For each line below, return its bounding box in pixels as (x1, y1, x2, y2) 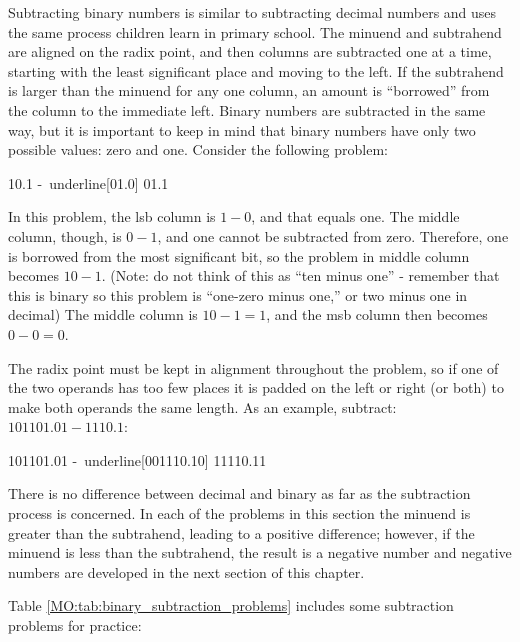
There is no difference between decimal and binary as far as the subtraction (8, 483, 471, 504)
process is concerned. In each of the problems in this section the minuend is (8, 503, 471, 524)
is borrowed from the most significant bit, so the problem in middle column (8, 245, 470, 266)
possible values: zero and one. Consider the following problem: (8, 139, 388, 160)
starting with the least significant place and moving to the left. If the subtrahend (8, 60, 504, 81)
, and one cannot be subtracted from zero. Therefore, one (157, 225, 509, 246)
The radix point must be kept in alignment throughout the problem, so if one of (8, 357, 499, 378)
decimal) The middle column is (8, 304, 198, 325)
